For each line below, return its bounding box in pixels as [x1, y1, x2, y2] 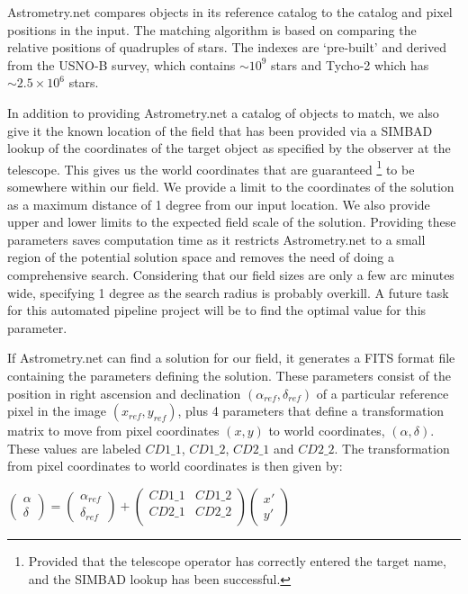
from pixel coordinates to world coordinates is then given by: [7, 456, 343, 475]
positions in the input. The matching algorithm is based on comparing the [7, 20, 417, 39]
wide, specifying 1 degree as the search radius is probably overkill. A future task [7, 283, 449, 301]
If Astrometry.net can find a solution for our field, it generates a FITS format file [7, 348, 455, 367]
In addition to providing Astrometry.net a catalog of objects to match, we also [7, 103, 439, 121]
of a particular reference [316, 383, 449, 402]
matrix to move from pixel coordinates [7, 421, 220, 440]
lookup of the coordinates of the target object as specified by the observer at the [7, 139, 451, 157]
